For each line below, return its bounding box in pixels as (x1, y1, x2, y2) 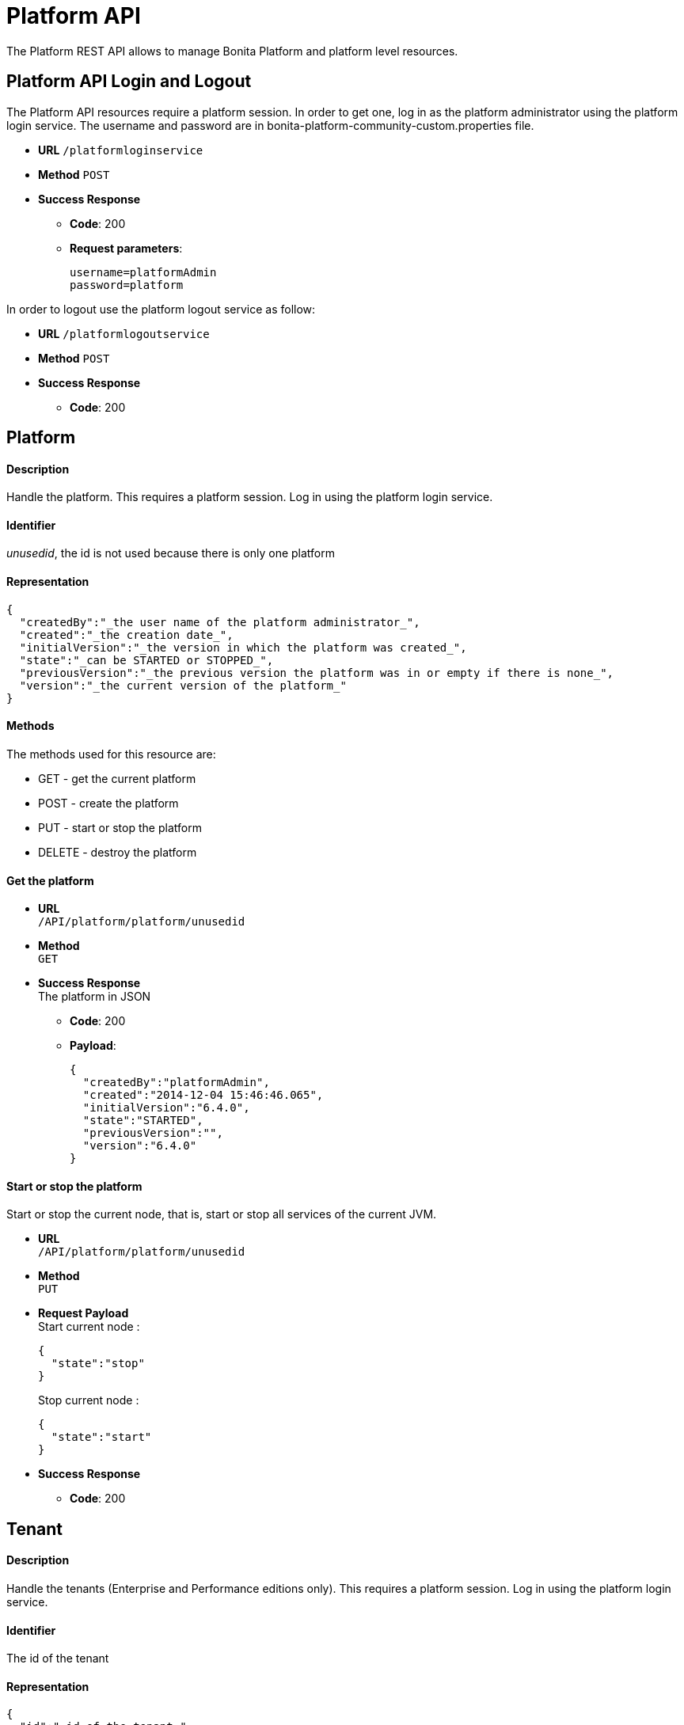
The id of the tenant (6, 1651, 109, 1666)
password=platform (70, 278, 184, 291)
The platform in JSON (38, 990, 151, 1004)
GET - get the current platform (38, 771, 196, 785)
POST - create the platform (38, 796, 179, 810)
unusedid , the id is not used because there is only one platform (6, 546, 335, 560)
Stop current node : (38, 1393, 139, 1408)
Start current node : (38, 1320, 140, 1334)
